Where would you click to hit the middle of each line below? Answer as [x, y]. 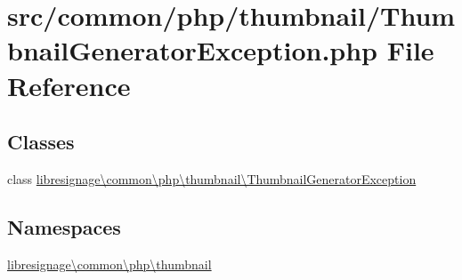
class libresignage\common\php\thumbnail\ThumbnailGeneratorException [212, 178]
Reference [69, 85]
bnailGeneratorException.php [192, 50]
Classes [41, 142]
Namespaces [64, 226]
